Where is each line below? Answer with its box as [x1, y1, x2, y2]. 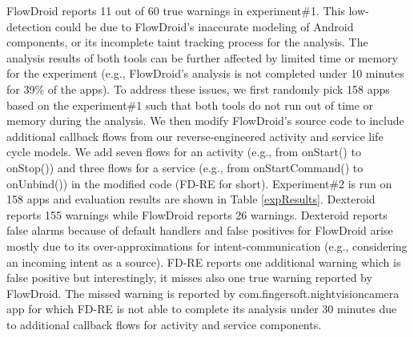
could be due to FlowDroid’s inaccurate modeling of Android [54, 18, 354, 34]
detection [6, 18, 51, 34]
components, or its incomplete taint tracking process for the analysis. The [6, 34, 368, 50]
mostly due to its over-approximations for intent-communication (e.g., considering [6, 237, 408, 254]
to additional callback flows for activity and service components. [6, 316, 322, 332]
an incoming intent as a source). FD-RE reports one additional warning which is [6, 253, 401, 270]
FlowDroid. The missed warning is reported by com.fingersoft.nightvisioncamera [6, 284, 400, 301]
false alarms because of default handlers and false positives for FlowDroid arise [6, 222, 393, 239]
